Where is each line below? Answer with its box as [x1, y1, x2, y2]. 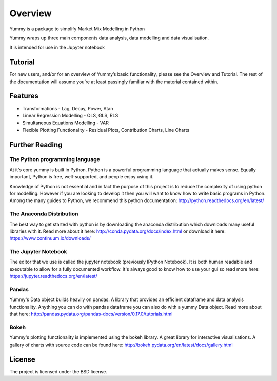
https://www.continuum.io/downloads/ [9, 235, 91, 242]
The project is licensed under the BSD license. [9, 368, 107, 374]
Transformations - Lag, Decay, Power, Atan [22, 105, 113, 111]
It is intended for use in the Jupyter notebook [9, 44, 105, 51]
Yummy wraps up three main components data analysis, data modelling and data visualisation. [9, 35, 209, 41]
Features [9, 92, 38, 101]
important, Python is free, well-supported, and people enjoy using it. [9, 174, 154, 180]
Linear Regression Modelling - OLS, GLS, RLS [22, 112, 118, 118]
